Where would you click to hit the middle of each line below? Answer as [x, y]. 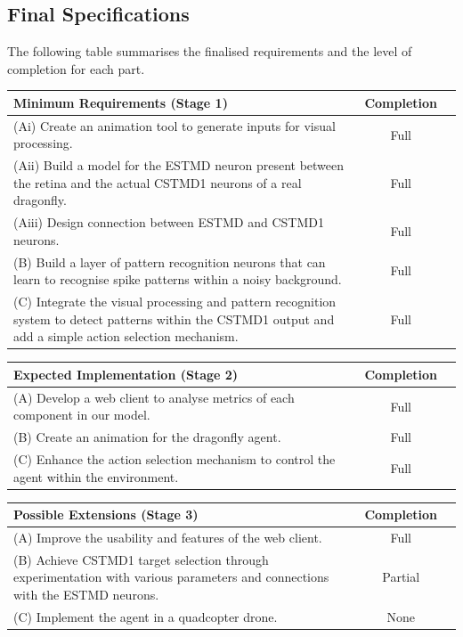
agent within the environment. [96, 476]
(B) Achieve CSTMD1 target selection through [141, 559]
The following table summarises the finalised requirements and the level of [210, 51]
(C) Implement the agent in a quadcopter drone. [146, 616]
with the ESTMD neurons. [86, 595]
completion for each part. [76, 68]
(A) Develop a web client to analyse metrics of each [154, 397]
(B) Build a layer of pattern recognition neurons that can [170, 261]
